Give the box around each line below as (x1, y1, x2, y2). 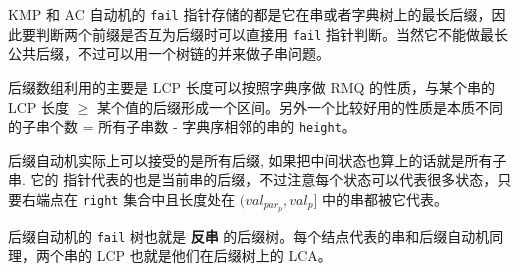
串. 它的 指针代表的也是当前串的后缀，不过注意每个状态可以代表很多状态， (8, 169, 498, 190)
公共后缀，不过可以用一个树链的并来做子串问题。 (8, 43, 330, 64)
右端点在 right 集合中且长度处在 (21, 188, 236, 209)
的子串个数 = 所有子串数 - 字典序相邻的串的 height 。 (8, 116, 356, 137)
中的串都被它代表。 (321, 188, 448, 209)
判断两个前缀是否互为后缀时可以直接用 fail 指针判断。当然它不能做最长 (35, 23, 508, 44)
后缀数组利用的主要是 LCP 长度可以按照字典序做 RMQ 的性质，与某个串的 (8, 76, 496, 97)
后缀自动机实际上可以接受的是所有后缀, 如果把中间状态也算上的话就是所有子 (8, 149, 507, 170)
